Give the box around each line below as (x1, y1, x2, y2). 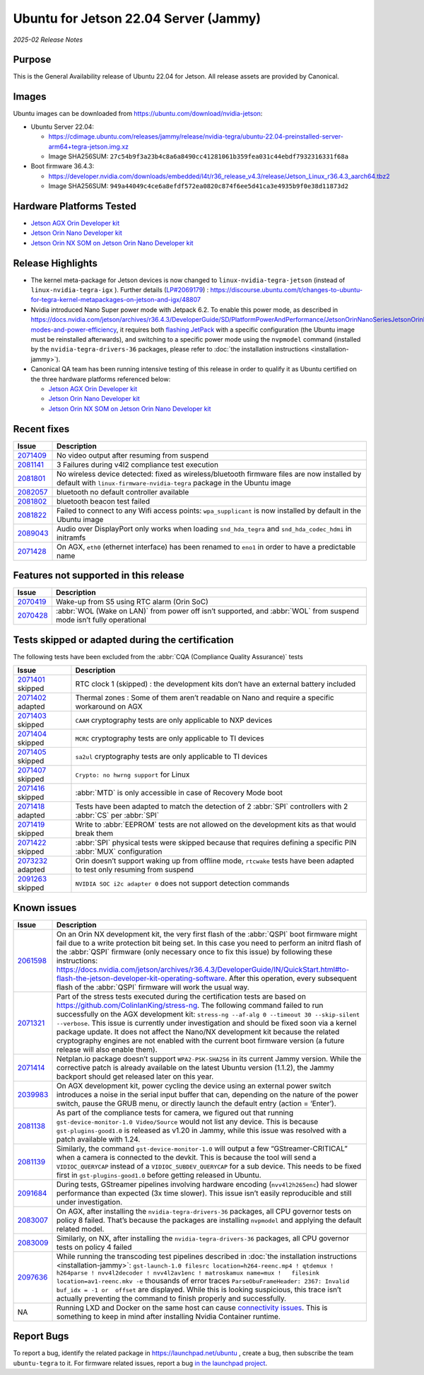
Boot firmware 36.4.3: (30, 162, 95, 170)
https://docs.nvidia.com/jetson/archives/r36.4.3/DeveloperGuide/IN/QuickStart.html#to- (56, 964, 350, 974)
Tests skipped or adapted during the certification (13, 634, 234, 646)
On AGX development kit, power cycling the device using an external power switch (56, 1081, 331, 1091)
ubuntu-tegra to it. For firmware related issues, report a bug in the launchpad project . (13, 1359, 268, 1367)
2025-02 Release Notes (13, 35, 83, 44)
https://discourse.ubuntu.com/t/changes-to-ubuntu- (210, 286, 363, 294)
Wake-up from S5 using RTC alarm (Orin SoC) (55, 597, 208, 607)
